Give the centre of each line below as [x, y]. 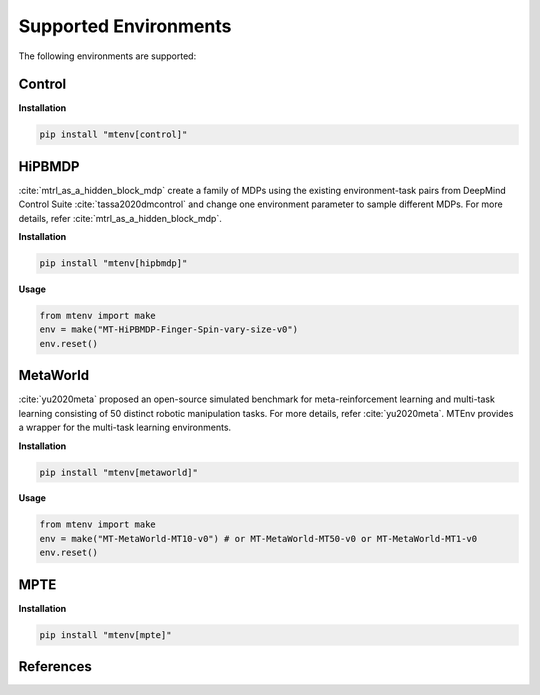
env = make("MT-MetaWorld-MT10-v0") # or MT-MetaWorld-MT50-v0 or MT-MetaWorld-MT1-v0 [258, 538]
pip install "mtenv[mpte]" [105, 634]
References [55, 666]
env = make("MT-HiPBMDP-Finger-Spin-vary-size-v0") [169, 329]
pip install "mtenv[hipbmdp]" [113, 263]
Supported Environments [125, 26]
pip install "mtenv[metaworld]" [119, 472]
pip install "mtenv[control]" [113, 134]
